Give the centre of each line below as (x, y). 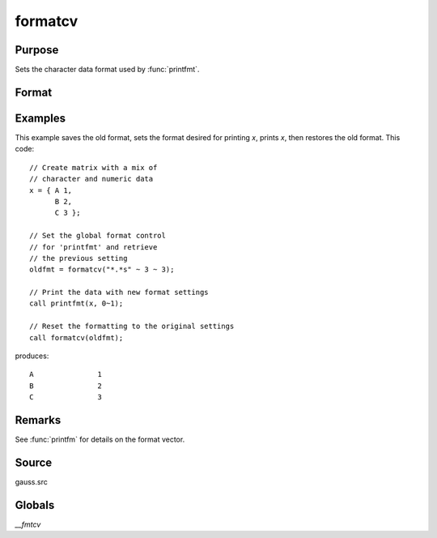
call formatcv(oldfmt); (76, 337)
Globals (35, 505)
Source (34, 462)
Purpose (37, 50)
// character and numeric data (91, 179)
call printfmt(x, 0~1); (76, 303)
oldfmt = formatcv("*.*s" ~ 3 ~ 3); (102, 270)
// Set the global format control (98, 236)
